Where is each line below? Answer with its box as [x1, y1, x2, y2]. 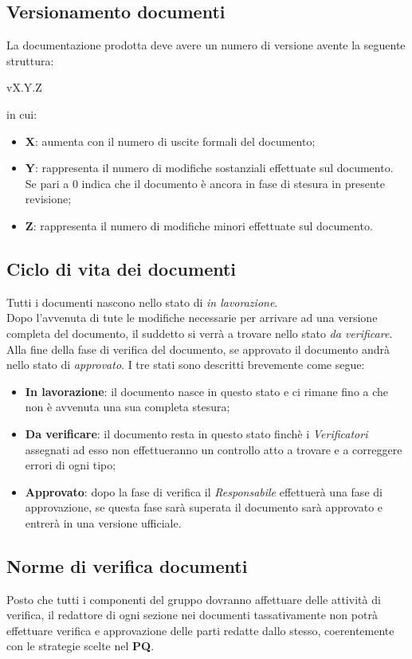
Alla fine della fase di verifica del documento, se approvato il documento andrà [6, 340, 390, 357]
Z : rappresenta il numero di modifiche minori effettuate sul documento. [25, 217, 373, 233]
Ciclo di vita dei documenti [6, 256, 237, 280]
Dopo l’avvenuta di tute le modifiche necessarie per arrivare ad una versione [6, 309, 378, 326]
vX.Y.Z [6, 79, 42, 96]
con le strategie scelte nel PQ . [6, 637, 155, 654]
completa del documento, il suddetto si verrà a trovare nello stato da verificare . [6, 324, 393, 341]
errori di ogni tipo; [25, 457, 116, 473]
